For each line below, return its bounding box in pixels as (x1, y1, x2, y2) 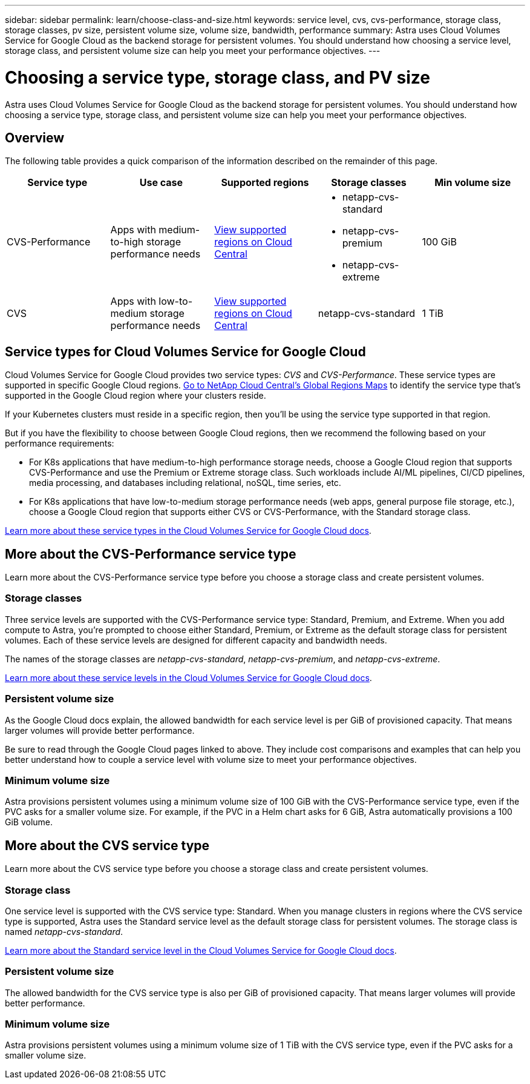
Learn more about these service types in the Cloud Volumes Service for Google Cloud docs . (5, 525, 371, 536)
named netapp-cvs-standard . (5, 926, 123, 937)
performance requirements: (5, 438, 114, 449)
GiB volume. (5, 817, 53, 828)
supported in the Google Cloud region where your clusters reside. (5, 390, 266, 401)
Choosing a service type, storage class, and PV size (5, 67, 430, 88)
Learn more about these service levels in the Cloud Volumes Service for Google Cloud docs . (5, 672, 372, 683)
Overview (5, 130, 65, 145)
